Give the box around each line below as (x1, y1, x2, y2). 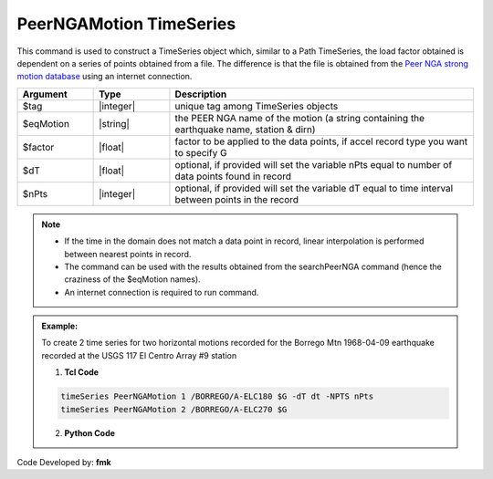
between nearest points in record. (64, 248, 192, 259)
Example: (41, 320, 79, 332)
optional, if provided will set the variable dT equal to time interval (174, 182, 454, 194)
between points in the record (174, 193, 299, 205)
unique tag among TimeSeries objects (174, 99, 339, 112)
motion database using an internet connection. (16, 71, 193, 82)
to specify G (174, 146, 227, 159)
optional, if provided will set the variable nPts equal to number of (174, 158, 453, 171)
